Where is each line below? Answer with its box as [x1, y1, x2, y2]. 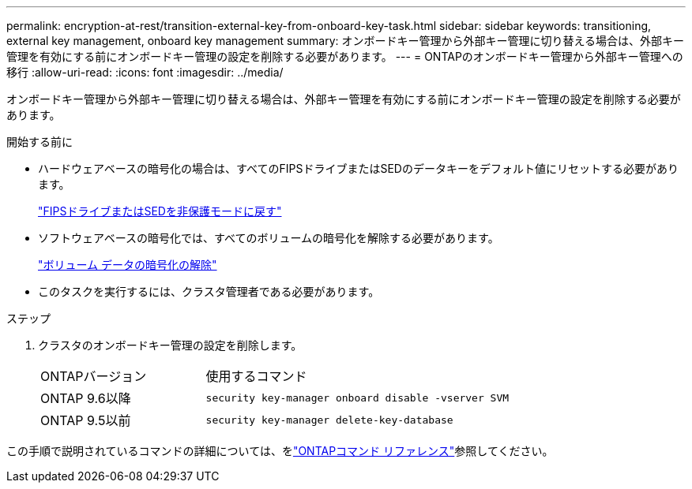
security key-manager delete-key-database [205, 413, 453, 426]
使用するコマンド [205, 368, 307, 384]
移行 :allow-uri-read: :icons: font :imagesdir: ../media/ [6, 65, 284, 79]
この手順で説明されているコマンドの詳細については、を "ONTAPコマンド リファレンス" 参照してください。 [6, 444, 554, 457]
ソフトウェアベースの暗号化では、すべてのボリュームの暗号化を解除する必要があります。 [38, 231, 499, 244]
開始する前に [6, 135, 73, 148]
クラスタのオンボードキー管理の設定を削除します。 [38, 338, 303, 352]
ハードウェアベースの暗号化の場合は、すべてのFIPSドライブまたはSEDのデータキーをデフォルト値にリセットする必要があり [38, 162, 679, 175]
